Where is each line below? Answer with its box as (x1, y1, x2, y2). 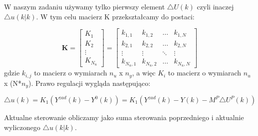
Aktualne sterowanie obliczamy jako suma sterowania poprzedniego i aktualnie (4, 112, 244, 122)
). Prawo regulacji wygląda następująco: (28, 77, 151, 88)
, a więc (132, 68, 156, 78)
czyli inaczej (197, 1, 234, 11)
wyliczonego (4, 122, 40, 132)
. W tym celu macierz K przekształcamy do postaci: (36, 11, 195, 21)
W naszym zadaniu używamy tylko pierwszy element (4, 1, 165, 11)
